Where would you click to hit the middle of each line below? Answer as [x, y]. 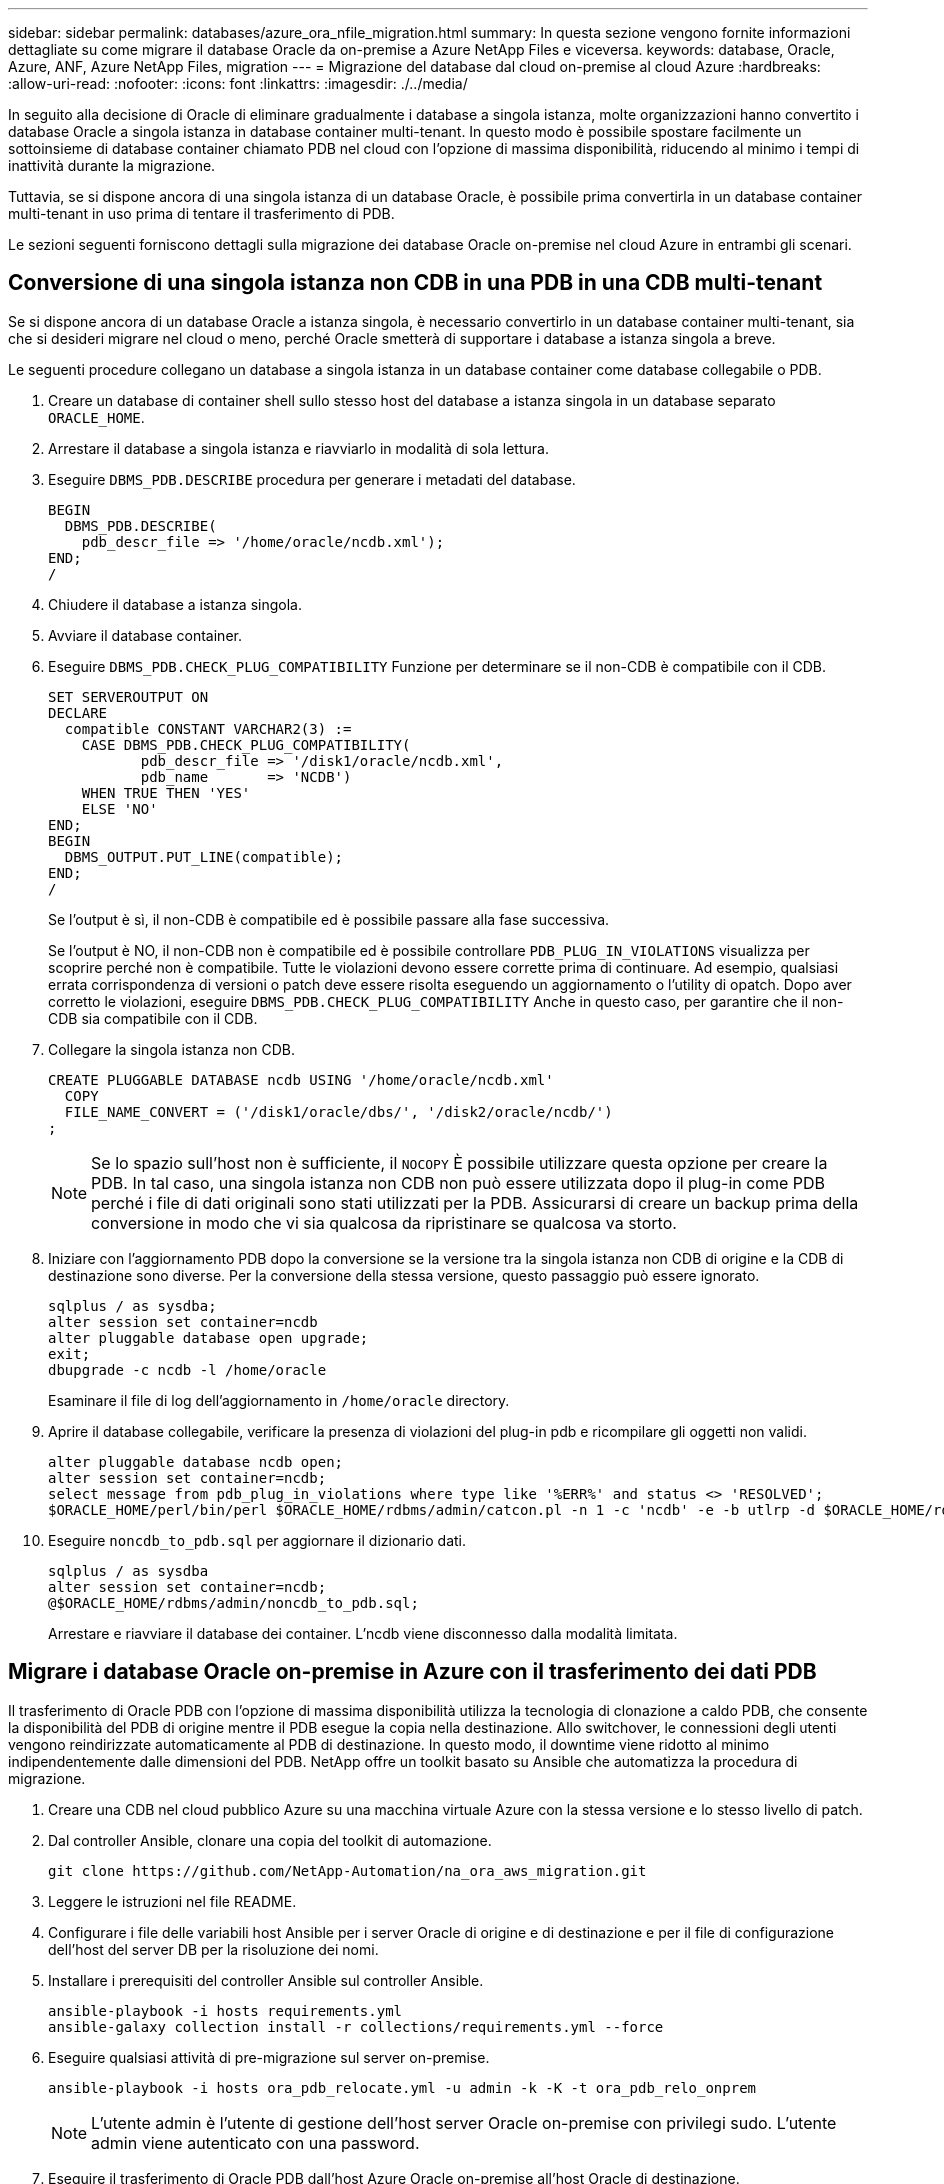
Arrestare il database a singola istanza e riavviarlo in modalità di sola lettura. [298, 448]
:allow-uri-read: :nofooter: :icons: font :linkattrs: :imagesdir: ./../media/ [238, 83]
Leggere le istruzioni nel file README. [172, 1901]
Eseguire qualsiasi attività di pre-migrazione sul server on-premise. [269, 2057]
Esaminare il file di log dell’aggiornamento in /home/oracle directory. [279, 1400]
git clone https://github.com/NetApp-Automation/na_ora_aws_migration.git [347, 1870]
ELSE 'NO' [119, 808]
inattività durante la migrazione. [112, 165]
